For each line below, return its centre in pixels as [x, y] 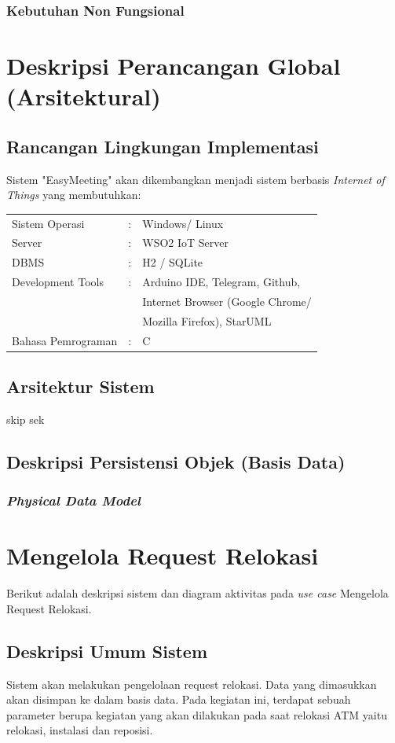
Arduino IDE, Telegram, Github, [221, 282]
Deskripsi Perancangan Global [174, 66]
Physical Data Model [73, 500]
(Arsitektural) [84, 96]
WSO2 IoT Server [185, 243]
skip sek [26, 419]
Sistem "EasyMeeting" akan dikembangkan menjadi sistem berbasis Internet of [196, 179]
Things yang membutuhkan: [74, 195]
